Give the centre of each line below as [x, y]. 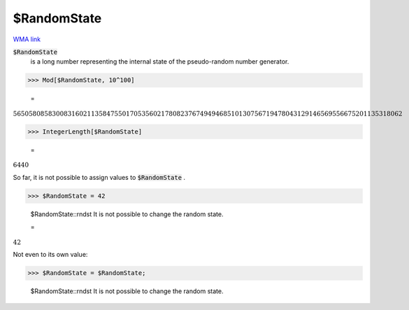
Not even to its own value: [50, 255]
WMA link [27, 39]
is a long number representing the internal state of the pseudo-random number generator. [160, 62]
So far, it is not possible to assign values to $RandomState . [99, 177]
